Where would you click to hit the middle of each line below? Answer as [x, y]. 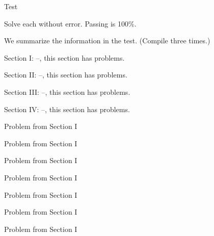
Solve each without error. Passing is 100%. [70, 23]
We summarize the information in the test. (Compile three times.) [107, 41]
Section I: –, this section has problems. [64, 57]
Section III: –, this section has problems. [67, 91]
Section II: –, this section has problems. [66, 75]
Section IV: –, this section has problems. [67, 109]
